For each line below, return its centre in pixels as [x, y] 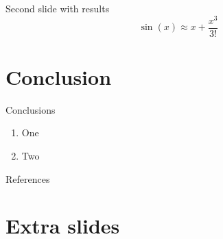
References [28, 178]
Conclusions [31, 109]
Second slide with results [58, 8]
